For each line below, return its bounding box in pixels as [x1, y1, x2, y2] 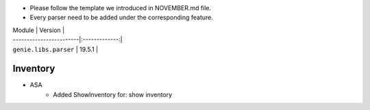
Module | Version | [12, 26, 65, 34]
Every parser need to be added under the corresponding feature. [29, 14, 214, 22]
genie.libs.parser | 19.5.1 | [12, 45, 99, 53]
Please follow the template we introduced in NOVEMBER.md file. [29, 4, 212, 12]
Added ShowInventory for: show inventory [53, 90, 173, 98]
